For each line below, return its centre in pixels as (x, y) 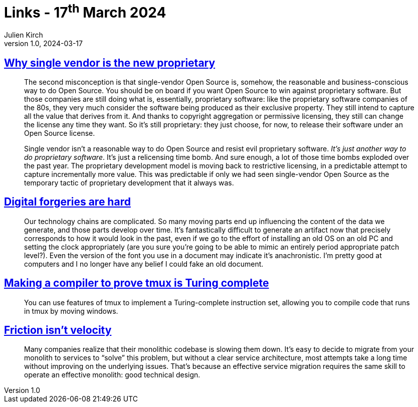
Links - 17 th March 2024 (85, 11)
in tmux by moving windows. (71, 311)
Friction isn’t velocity (58, 330)
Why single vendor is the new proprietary (110, 63)
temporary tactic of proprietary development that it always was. (129, 182)
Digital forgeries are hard (67, 202)
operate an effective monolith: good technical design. (112, 375)
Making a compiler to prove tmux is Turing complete (137, 283)
